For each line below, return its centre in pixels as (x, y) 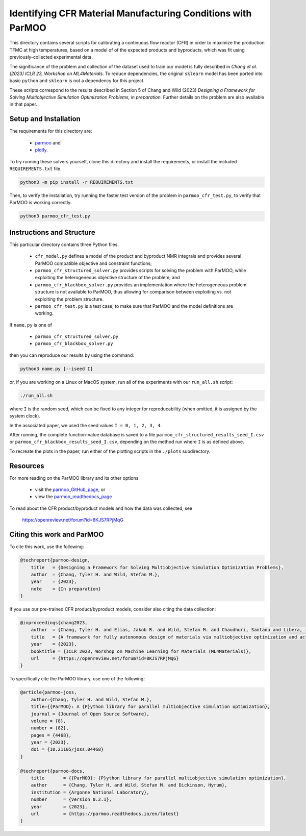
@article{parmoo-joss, (48, 692)
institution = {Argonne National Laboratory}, (90, 792)
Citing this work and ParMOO (57, 535)
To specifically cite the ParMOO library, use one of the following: (77, 679)
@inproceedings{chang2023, (54, 623)
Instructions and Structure (52, 232)
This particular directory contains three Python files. (64, 244)
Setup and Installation (45, 119)
